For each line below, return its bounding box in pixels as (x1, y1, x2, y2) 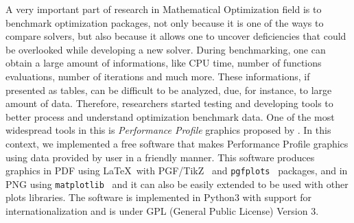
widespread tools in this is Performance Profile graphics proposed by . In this (5, 123, 331, 137)
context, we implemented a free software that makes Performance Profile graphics (5, 136, 349, 150)
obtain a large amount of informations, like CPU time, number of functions (5, 56, 322, 70)
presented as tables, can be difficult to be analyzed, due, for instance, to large (5, 82, 332, 97)
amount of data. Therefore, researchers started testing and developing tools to (5, 96, 333, 110)
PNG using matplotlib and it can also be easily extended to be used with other (5, 176, 349, 191)
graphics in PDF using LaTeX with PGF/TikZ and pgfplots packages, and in (5, 163, 348, 178)
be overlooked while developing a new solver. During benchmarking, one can (5, 42, 326, 56)
